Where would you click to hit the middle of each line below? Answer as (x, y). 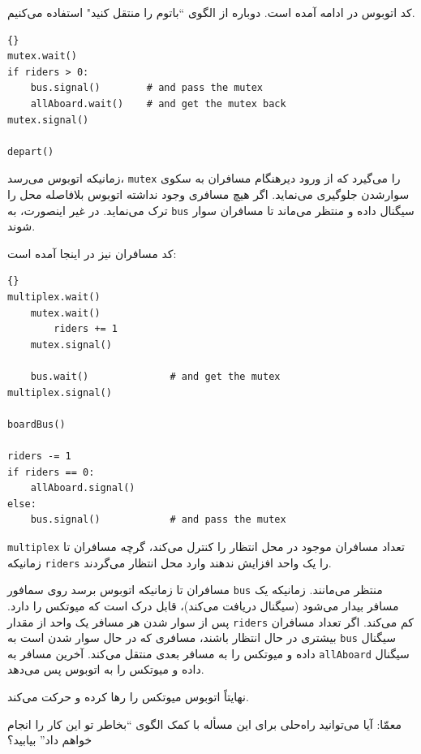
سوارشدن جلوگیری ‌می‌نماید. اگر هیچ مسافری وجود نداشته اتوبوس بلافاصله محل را (208, 194)
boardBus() (37, 424)
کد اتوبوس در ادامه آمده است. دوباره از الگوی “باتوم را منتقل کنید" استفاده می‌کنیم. (211, 12)
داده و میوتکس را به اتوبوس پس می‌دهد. (106, 669)
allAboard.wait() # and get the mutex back (158, 103)
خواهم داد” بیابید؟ (50, 740)
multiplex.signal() (60, 392)
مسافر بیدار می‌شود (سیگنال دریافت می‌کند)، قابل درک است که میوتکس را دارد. (203, 605)
